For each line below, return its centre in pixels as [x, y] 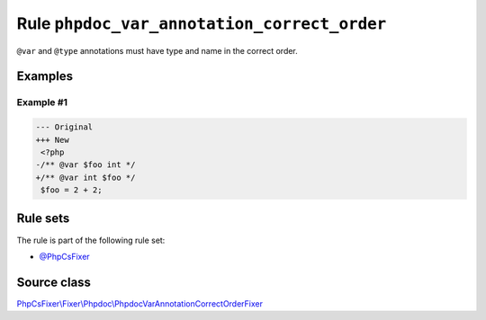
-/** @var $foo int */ [85, 165]
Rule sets [43, 219]
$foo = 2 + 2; [72, 190]
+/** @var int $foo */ [85, 177]
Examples [45, 76]
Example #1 [42, 102]
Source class [54, 282]
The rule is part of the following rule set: [91, 240]
